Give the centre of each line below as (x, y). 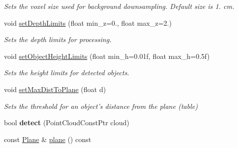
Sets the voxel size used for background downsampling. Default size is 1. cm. (119, 6)
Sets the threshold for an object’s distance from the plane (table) (101, 106)
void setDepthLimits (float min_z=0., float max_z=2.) (88, 23)
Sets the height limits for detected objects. (67, 73)
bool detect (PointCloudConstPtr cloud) (67, 123)
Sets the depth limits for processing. (58, 39)
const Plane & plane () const (48, 139)
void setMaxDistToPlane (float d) (55, 89)
